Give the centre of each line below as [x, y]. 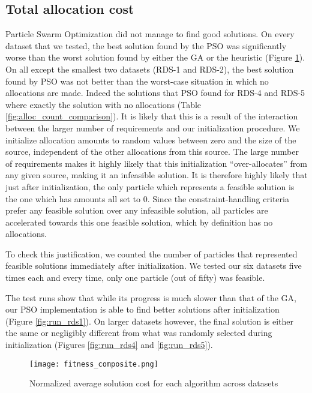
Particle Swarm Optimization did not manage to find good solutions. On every [150, 34]
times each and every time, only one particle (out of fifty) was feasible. [135, 277]
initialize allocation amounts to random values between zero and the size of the [151, 139]
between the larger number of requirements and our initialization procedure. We [153, 127]
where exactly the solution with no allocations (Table [103, 104]
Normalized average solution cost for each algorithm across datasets [154, 383]
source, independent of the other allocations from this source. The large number [152, 151]
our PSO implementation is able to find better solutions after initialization [142, 309]
